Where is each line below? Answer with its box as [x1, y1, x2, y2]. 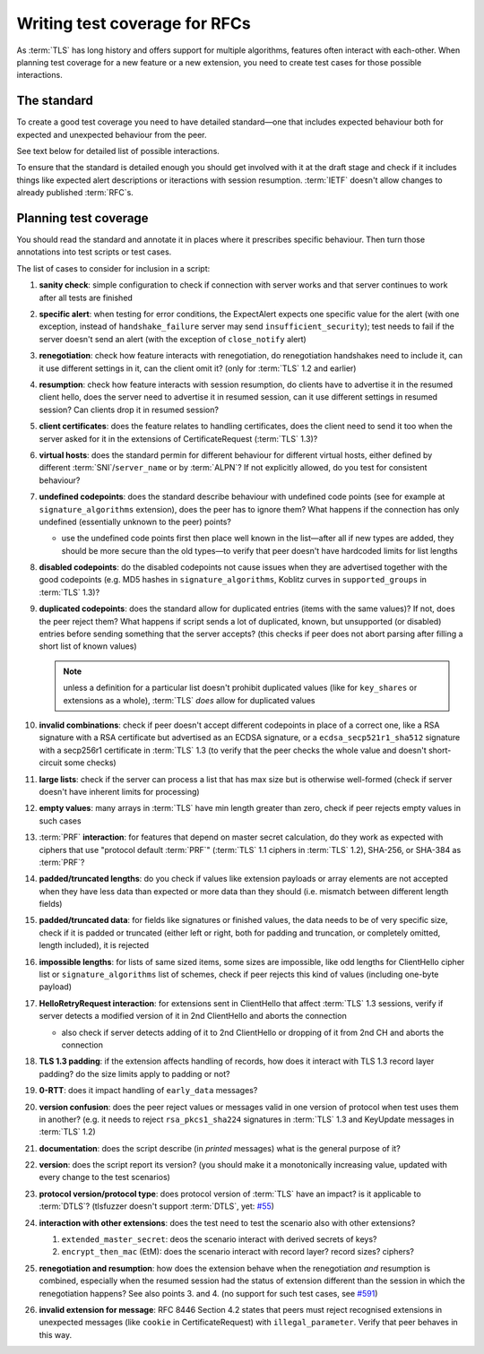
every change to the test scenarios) [39, 1172, 170, 1183]
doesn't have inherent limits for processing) [39, 786, 201, 797]
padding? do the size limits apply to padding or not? [39, 1068, 230, 1079]
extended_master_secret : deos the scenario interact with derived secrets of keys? [61, 1234, 377, 1245]
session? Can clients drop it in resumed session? [39, 404, 220, 415]
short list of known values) [39, 641, 138, 651]
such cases [39, 815, 82, 826]
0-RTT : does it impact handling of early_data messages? [39, 1085, 258, 1096]
